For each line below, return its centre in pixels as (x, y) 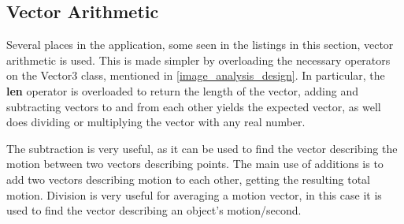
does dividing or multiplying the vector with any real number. (156, 122)
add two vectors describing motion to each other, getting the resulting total (188, 179)
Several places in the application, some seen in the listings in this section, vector (200, 45)
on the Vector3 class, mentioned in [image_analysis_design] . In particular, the (196, 75)
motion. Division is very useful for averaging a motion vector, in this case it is (194, 194)
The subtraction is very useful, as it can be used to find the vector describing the (202, 148)
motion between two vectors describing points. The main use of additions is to (195, 164)
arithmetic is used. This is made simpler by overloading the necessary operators (198, 60)
